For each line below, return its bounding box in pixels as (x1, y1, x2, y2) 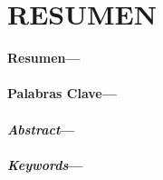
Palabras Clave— (7, 84, 117, 103)
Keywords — (7, 155, 83, 174)
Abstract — (7, 119, 75, 138)
